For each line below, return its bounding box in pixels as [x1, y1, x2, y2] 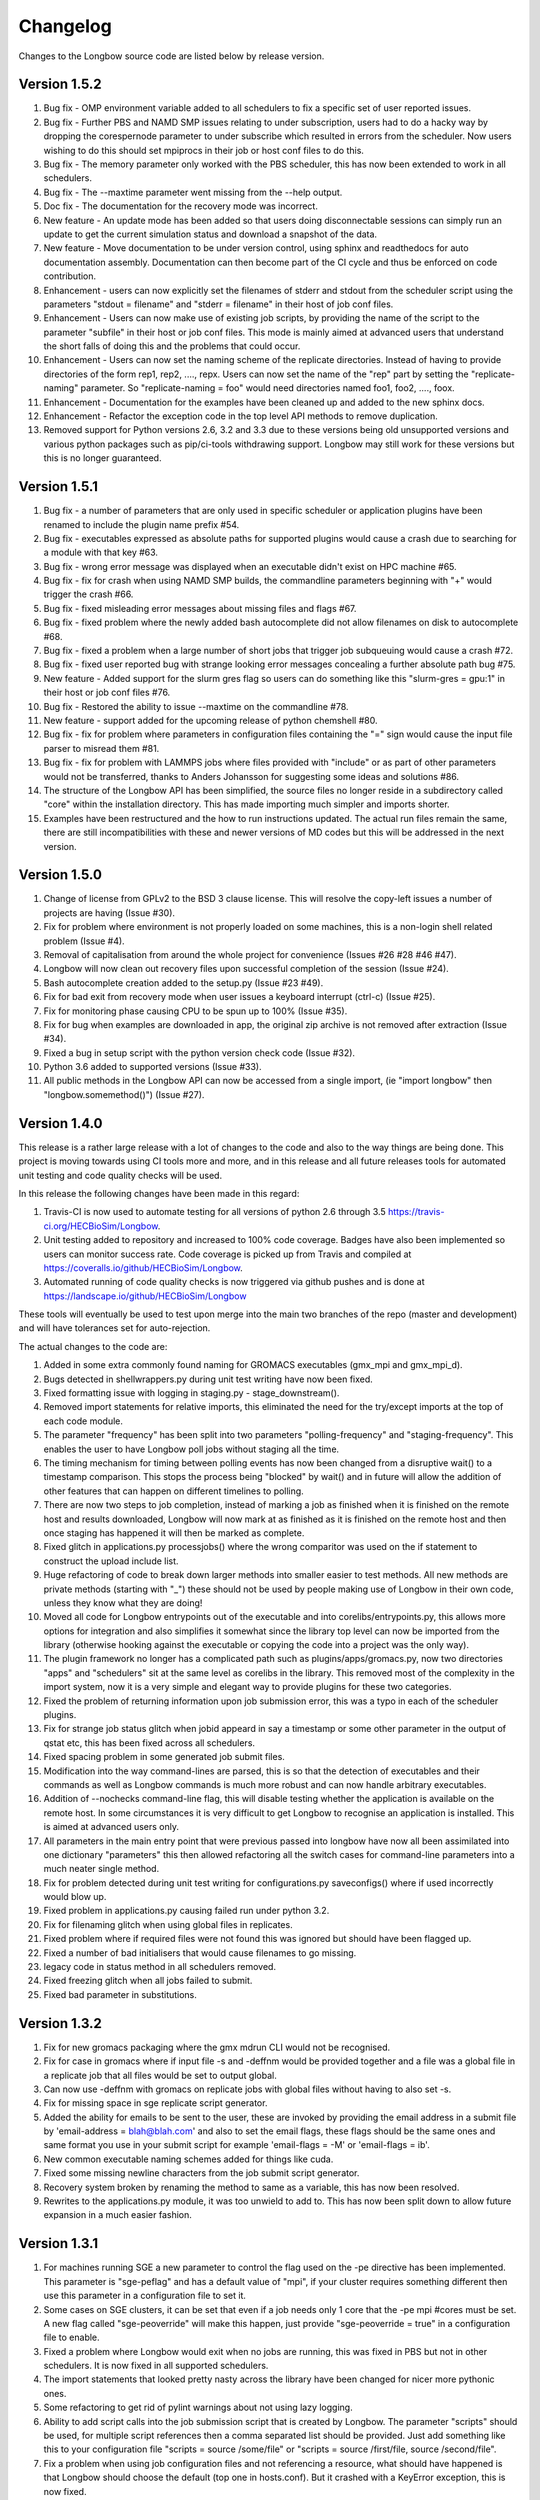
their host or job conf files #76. [43, 686, 171, 699]
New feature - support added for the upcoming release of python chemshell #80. [43, 714, 378, 726]
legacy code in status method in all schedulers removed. [43, 1961, 277, 1973]
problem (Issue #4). [43, 935, 125, 947]
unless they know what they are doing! [43, 1596, 203, 1609]
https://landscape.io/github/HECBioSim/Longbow [43, 1290, 247, 1302]
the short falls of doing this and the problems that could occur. [43, 340, 301, 352]
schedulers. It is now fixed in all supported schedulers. [43, 2360, 269, 2372]
